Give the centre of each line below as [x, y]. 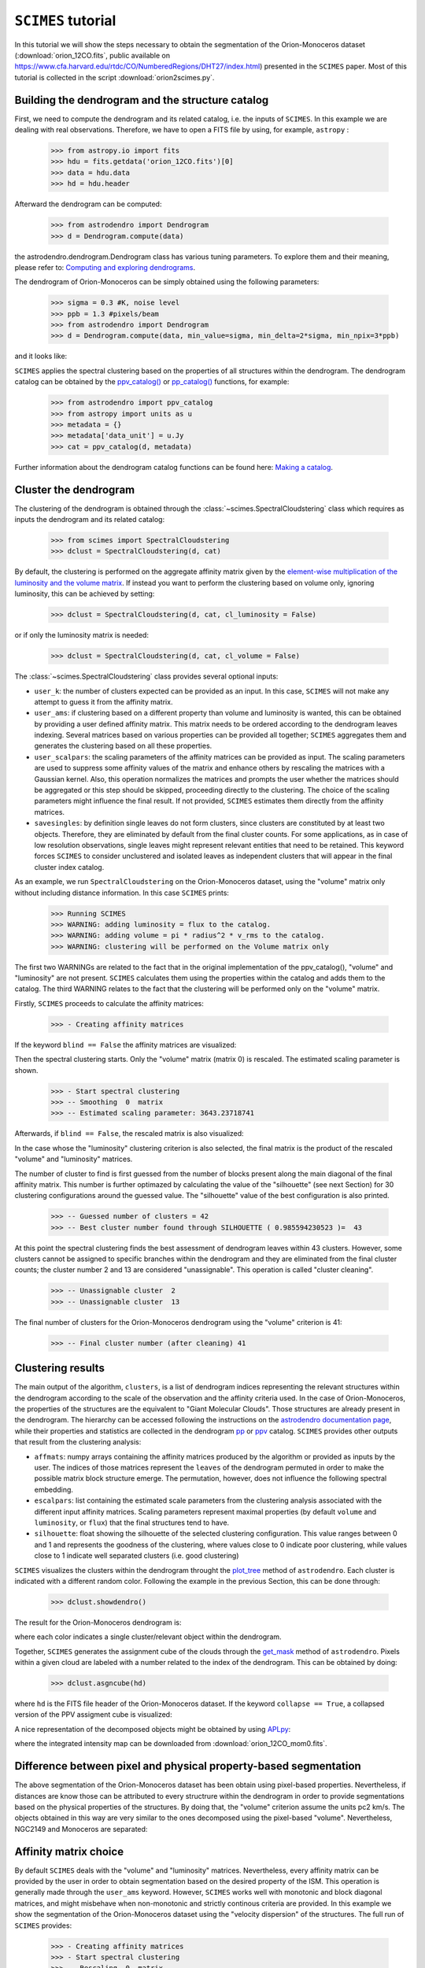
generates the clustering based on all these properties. [123, 746]
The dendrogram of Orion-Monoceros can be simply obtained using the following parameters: [167, 282]
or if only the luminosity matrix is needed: [82, 635]
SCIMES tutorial [65, 20]
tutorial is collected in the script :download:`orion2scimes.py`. [115, 77]
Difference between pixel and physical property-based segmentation [188, 1766]
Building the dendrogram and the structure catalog [142, 100]
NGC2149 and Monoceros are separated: [81, 1829]
